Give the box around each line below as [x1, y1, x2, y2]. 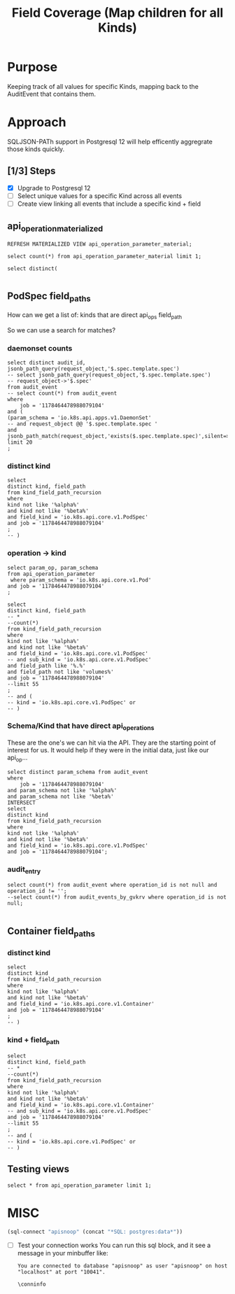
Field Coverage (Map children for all [11, 5, 224, 21]
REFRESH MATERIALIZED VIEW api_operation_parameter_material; [7, 240, 192, 248]
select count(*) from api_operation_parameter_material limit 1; [7, 253, 201, 260]
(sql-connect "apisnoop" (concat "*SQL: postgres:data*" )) [7, 1228, 183, 1235]
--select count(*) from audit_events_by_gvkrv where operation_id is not [7, 894, 227, 901]
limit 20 [7, 439, 33, 446]
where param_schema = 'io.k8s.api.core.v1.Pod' [10, 576, 152, 584]
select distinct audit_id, [7, 359, 86, 366]
